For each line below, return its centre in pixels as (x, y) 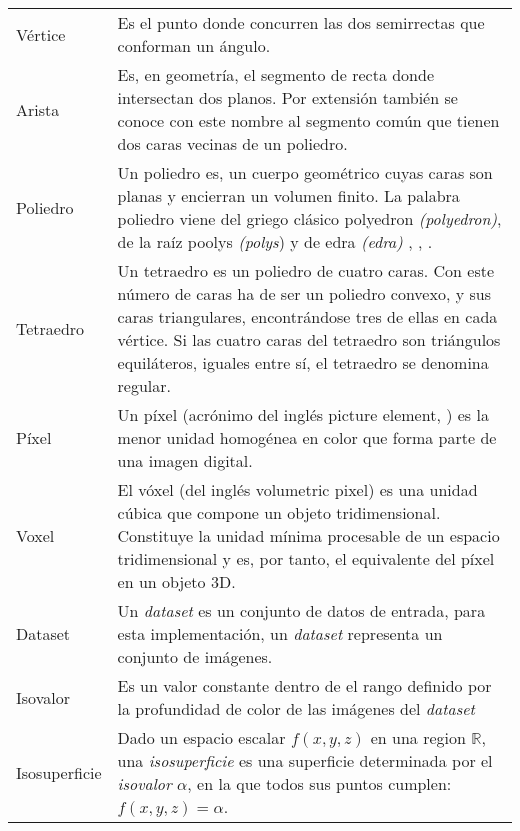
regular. (144, 385)
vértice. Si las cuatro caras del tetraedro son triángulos (309, 339)
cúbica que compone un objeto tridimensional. (279, 512)
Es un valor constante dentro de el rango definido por (304, 685)
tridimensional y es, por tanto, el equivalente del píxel (306, 558)
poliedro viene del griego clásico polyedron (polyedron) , (309, 218)
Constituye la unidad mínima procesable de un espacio (308, 535)
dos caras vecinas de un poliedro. (232, 143)
